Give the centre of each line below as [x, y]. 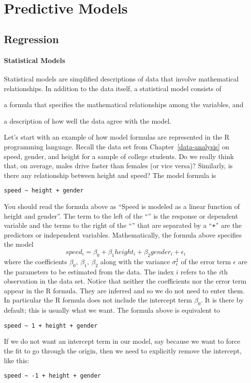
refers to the [199, 271]
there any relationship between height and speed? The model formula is [110, 175]
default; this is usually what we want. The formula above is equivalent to [112, 310]
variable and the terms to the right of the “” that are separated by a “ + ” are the [123, 225]
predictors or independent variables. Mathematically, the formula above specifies [123, 234]
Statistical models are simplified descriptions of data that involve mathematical [121, 78]
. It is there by [222, 300]
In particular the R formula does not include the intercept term [98, 300]
